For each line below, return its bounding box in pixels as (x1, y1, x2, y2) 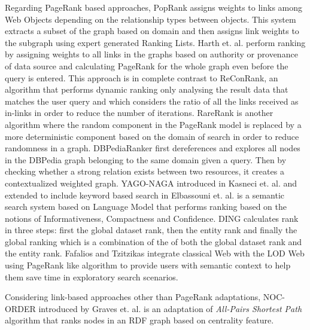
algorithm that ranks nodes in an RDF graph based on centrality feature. (5, 314, 274, 326)
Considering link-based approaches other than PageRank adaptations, (5, 291, 261, 303)
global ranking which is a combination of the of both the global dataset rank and (5, 235, 302, 247)
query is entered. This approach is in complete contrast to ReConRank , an (5, 71, 278, 84)
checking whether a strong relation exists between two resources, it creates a (5, 165, 284, 178)
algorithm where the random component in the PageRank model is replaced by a (5, 118, 302, 130)
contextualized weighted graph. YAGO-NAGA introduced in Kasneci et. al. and (5, 176, 297, 189)
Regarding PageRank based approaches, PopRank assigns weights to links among (5, 1, 303, 13)
